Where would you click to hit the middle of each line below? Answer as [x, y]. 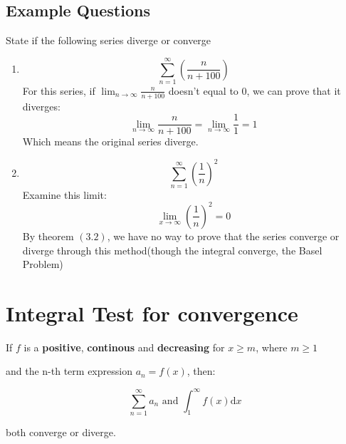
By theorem [48, 236]
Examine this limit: [64, 194]
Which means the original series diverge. [110, 141]
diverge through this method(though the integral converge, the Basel [172, 250]
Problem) [43, 264]
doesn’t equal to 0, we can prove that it [255, 90]
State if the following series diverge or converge [109, 40]
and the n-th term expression [69, 371]
